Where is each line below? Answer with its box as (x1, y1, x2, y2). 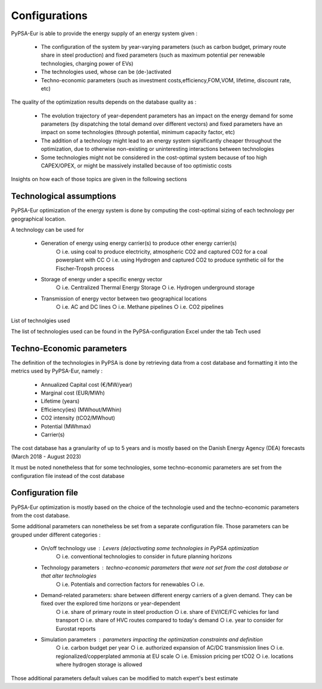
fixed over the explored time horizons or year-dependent (41, 600, 181, 607)
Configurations (11, 9, 88, 22)
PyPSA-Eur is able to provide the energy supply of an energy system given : (11, 30, 198, 37)
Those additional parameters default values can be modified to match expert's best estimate (11, 674, 239, 682)
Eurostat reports (55, 625, 96, 632)
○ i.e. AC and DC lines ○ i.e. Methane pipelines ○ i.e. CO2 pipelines (55, 303, 224, 311)
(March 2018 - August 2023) (11, 453, 82, 460)
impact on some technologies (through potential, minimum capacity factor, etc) (41, 129, 236, 136)
